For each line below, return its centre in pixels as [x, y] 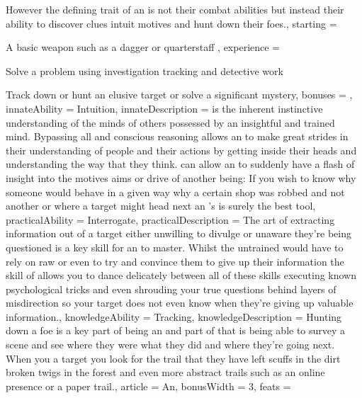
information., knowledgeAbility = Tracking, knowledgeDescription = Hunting [174, 316]
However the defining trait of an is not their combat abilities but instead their [175, 9]
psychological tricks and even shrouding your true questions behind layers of [171, 289]
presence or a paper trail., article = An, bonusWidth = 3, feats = [148, 386]
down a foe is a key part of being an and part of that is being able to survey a [176, 330]
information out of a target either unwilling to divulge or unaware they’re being [179, 233]
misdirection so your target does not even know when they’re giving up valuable [180, 303]
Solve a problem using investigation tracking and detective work [145, 70]
